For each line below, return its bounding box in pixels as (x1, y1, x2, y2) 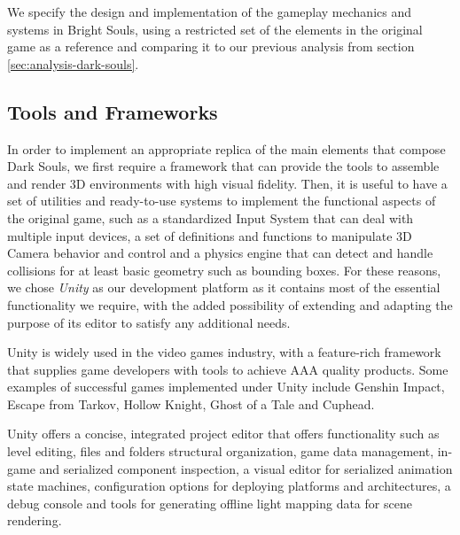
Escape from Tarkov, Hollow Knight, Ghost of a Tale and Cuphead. (7, 394, 375, 413)
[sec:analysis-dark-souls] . (7, 54, 139, 73)
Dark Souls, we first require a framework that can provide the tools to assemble (7, 157, 440, 175)
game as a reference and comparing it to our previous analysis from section (7, 37, 415, 56)
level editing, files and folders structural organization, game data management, (7, 442, 434, 461)
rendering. (7, 511, 62, 530)
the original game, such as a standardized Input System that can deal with (7, 208, 414, 227)
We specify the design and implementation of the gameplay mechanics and (7, 3, 411, 20)
